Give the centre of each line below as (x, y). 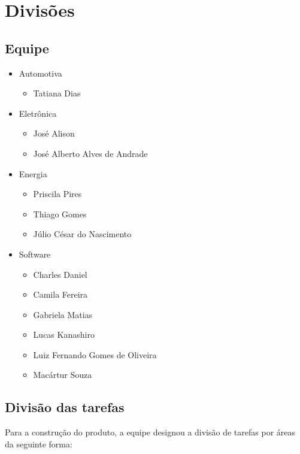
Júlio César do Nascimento (82, 234)
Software (35, 254)
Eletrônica (38, 113)
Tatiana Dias (57, 93)
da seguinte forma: (39, 444)
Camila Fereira (60, 294)
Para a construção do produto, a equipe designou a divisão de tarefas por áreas (150, 432)
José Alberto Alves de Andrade (90, 153)
